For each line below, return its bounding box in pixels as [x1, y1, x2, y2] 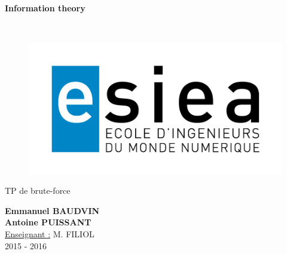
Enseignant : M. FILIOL [5, 227, 94, 240]
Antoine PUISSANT [5, 216, 91, 228]
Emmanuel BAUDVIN [5, 204, 100, 216]
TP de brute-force [5, 184, 71, 197]
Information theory [5, 2, 86, 14]
